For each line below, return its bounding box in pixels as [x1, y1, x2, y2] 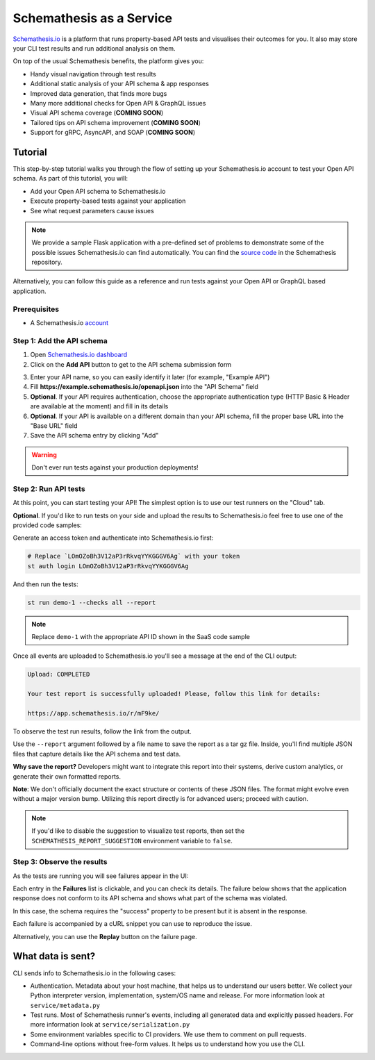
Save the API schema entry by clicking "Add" [30, 431, 159, 440]
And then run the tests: [12, 580, 79, 588]
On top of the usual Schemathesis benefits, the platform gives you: [12, 57, 204, 65]
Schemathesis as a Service [12, 10, 173, 26]
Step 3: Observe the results [12, 857, 108, 867]
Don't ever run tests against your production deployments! [31, 463, 199, 472]
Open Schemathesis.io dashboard [30, 351, 128, 359]
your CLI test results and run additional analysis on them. [12, 44, 176, 52]
